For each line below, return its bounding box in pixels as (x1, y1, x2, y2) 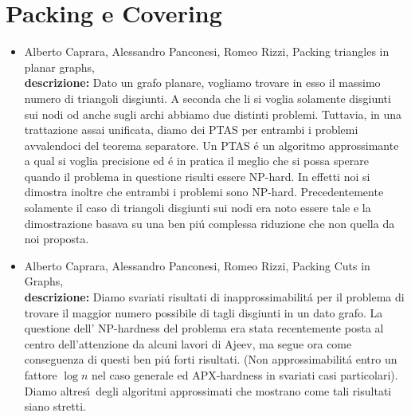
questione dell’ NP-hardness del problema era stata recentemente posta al (24, 320, 384, 336)
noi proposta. (24, 230, 89, 247)
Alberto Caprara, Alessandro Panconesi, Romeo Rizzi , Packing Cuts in (24, 257, 370, 273)
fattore (24, 367, 57, 383)
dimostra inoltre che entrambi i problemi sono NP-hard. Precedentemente (24, 183, 384, 200)
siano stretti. (24, 398, 86, 415)
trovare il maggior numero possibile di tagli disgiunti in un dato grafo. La (24, 304, 383, 321)
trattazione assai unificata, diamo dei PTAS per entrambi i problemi (24, 121, 358, 138)
